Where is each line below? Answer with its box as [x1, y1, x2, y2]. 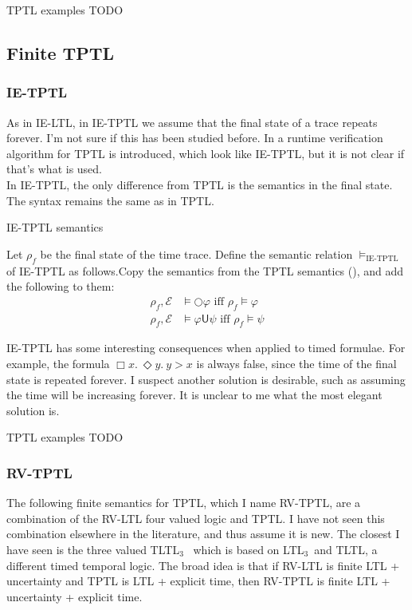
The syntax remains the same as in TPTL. [6, 192, 214, 208]
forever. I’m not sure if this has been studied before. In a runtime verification [6, 129, 383, 146]
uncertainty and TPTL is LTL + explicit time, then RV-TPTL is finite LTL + [6, 572, 390, 589]
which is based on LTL [193, 541, 304, 557]
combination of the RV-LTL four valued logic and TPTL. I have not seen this [6, 509, 385, 526]
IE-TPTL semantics [6, 219, 104, 236]
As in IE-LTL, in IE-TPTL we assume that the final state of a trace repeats [6, 113, 378, 130]
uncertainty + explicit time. [6, 588, 143, 604]
